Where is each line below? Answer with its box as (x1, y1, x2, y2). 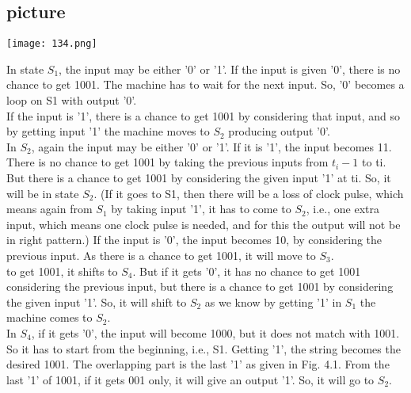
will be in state (6, 185, 79, 201)
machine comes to (6, 309, 93, 326)
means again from (6, 200, 93, 217)
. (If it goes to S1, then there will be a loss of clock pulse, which (93, 185, 404, 201)
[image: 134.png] (6, 38, 97, 50)
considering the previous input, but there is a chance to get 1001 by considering (6, 278, 394, 295)
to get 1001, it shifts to (6, 262, 118, 279)
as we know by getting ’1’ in (204, 293, 342, 310)
